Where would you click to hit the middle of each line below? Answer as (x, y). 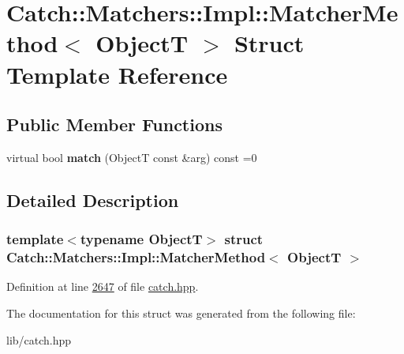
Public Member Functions (114, 124)
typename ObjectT (141, 239)
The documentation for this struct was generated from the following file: (181, 313)
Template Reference (117, 74)
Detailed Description (93, 200)
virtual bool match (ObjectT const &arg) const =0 (132, 157)
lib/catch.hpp (39, 339)
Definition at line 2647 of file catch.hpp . (103, 286)
